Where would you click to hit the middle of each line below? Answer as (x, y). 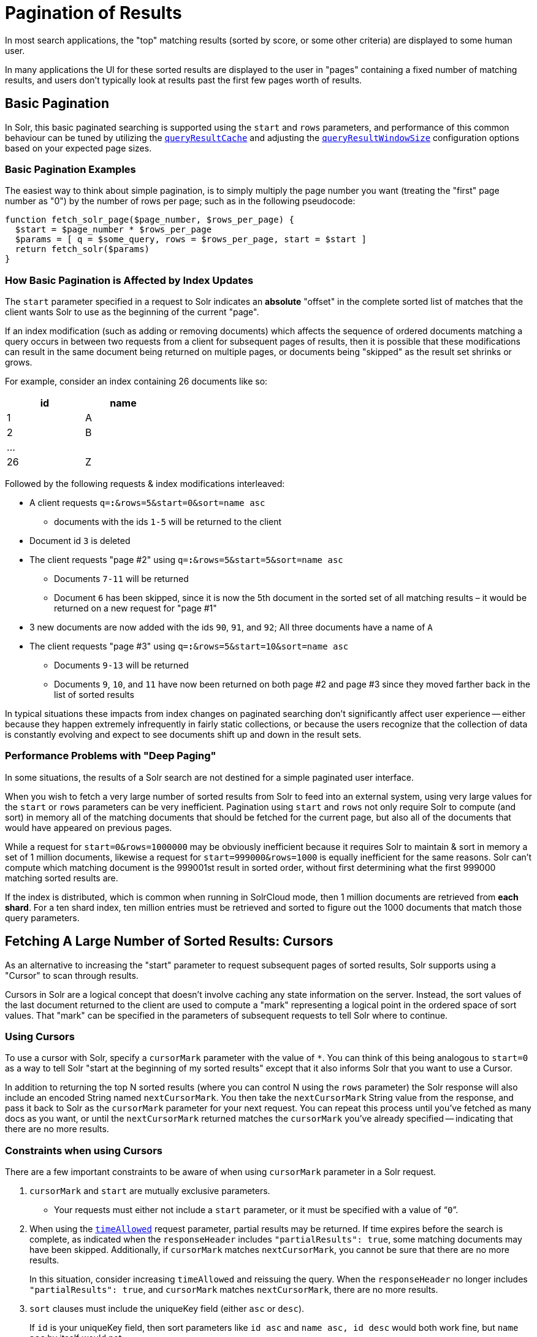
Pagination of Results (93, 13)
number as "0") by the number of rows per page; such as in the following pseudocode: (180, 201)
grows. (19, 362)
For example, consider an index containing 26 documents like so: (136, 381)
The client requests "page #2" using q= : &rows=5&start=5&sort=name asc (186, 560)
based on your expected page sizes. (78, 148)
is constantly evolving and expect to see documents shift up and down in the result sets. (183, 735)
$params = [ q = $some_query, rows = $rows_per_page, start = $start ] (191, 239)
